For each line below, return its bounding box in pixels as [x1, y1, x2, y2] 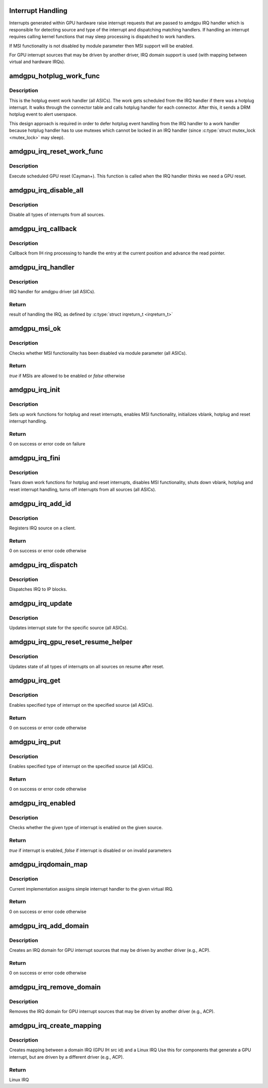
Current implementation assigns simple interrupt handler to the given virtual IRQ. [9, 886, 174, 892]
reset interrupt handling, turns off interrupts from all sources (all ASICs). [9, 486, 156, 492]
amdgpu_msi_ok [9, 325, 61, 333]
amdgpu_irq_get [9, 676, 61, 685]
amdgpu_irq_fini [9, 454, 61, 462]
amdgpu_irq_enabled [9, 799, 76, 808]
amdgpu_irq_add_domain [9, 921, 89, 930]
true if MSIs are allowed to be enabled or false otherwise [9, 373, 125, 379]
